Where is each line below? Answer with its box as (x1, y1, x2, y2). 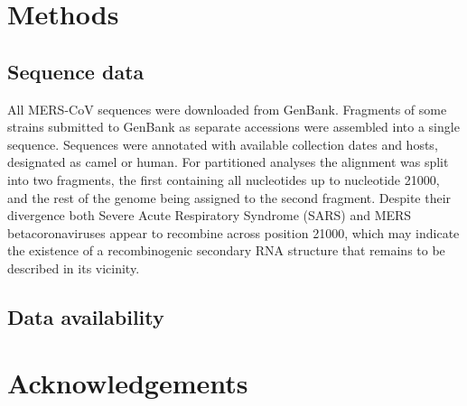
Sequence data (7, 57, 145, 85)
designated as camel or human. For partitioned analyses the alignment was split (7, 152, 449, 171)
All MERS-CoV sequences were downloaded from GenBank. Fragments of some (7, 99, 447, 118)
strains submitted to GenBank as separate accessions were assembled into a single (7, 117, 460, 136)
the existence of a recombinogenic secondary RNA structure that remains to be (7, 241, 445, 260)
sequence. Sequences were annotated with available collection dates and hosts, (7, 134, 438, 153)
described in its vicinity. (7, 258, 140, 277)
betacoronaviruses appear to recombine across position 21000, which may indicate (7, 223, 460, 242)
